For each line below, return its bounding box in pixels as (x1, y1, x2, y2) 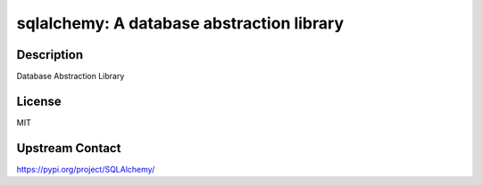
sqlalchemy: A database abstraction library (16, 13, 344, 33)
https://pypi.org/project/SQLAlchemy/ (16, 164, 155, 174)
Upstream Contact (16, 141, 121, 156)
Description (16, 47, 84, 62)
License (16, 93, 62, 109)
